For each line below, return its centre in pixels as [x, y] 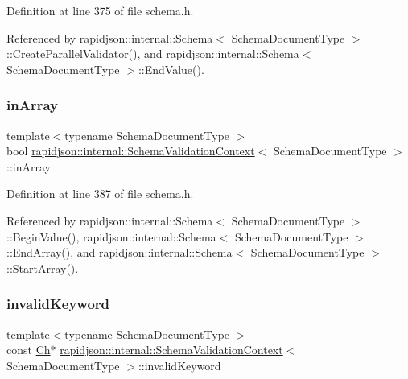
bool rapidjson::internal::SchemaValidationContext [131, 151]
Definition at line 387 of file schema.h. [100, 194]
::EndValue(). [171, 69]
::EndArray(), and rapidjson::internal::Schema [120, 252]
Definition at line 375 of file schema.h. [100, 10]
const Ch [29, 350]
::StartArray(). [43, 268]
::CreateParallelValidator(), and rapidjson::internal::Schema [153, 54]
